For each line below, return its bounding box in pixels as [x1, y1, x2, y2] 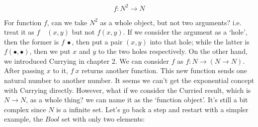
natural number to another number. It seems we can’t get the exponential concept [4, 75, 255, 85]
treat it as [4, 27, 34, 37]
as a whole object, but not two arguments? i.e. [100, 17, 242, 27]
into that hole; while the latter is [150, 36, 250, 46]
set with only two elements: [61, 114, 145, 124]
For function [4, 17, 42, 27]
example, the [4, 114, 43, 124]
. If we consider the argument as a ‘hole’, [123, 27, 248, 37]
